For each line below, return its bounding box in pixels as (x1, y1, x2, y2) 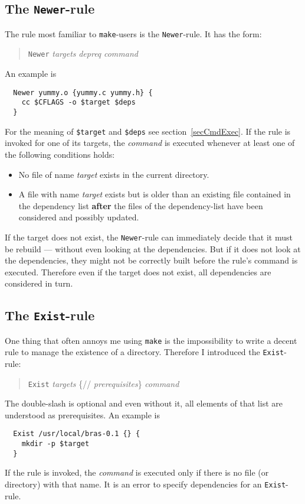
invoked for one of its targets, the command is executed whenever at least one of (5, 136, 295, 149)
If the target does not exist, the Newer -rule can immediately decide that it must (5, 230, 293, 243)
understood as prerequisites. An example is (5, 408, 160, 421)
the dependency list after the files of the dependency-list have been (18, 199, 263, 212)
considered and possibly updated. (18, 211, 139, 223)
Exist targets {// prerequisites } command (28, 377, 179, 389)
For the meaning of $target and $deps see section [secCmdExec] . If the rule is (5, 125, 291, 137)
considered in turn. (5, 277, 73, 290)
